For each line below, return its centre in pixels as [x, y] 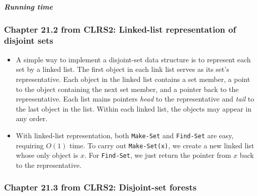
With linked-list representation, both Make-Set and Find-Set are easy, [125, 135]
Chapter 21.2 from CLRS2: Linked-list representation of [120, 29]
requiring [30, 145]
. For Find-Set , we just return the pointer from [158, 155]
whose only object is [47, 155]
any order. [32, 118]
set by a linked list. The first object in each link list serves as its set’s [122, 69]
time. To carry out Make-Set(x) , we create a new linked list [162, 145]
